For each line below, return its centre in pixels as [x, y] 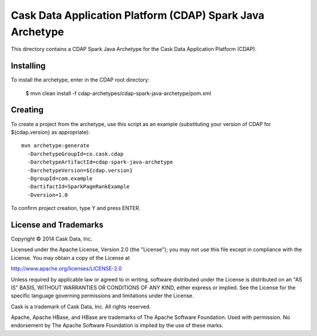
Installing [28, 66]
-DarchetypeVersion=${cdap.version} [80, 170]
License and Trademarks [57, 225]
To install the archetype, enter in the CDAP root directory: [80, 80]
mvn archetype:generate [55, 146]
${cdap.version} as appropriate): [50, 132]
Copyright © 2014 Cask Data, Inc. [52, 239]
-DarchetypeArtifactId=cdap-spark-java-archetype [100, 162]
